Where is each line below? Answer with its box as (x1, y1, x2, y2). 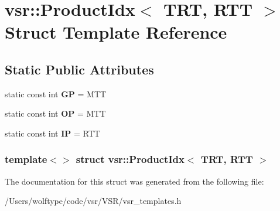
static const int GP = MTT (5, 87, 107, 100)
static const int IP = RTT (5, 127, 100, 139)
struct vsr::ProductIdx (76, 152, 185, 166)
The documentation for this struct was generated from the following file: (5, 175, 264, 187)
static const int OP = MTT (5, 107, 106, 120)
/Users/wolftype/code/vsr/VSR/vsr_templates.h (5, 195, 182, 207)
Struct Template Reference (5, 20, 227, 44)
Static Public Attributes (5, 60, 154, 78)
